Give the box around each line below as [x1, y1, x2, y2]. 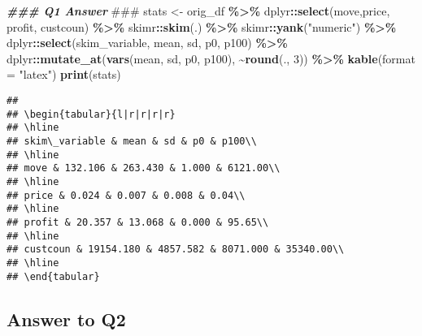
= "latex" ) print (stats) [7, 66, 121, 83]
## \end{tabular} [7, 270, 100, 282]
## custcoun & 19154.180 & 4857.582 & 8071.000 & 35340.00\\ [7, 243, 345, 256]
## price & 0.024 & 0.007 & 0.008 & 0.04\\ [7, 189, 246, 201]
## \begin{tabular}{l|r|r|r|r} [7, 108, 176, 120]
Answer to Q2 [7, 306, 126, 331]
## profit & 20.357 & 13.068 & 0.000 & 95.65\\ [7, 216, 269, 228]
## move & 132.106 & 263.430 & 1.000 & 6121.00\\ [7, 162, 281, 174]
